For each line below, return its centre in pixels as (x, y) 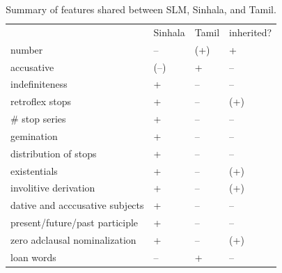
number (27, 49)
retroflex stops (41, 101)
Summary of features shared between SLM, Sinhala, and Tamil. (141, 9)
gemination (34, 135)
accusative (32, 67)
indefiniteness (39, 84)
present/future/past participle (75, 223)
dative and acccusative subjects (77, 205)
